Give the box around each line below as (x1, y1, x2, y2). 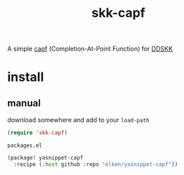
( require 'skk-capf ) (7, 129, 68, 136)
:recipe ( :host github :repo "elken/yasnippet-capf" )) (13, 160, 178, 168)
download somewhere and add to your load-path (7, 116, 150, 124)
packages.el (7, 142, 42, 149)
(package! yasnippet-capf (7, 155, 83, 162)
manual (7, 97, 41, 109)
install (7, 69, 44, 85)
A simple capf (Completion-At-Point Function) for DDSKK (7, 44, 173, 53)
